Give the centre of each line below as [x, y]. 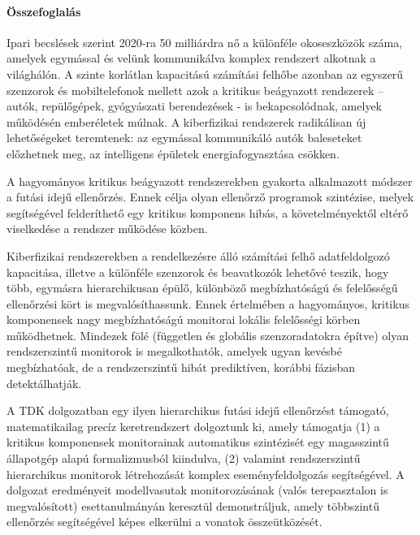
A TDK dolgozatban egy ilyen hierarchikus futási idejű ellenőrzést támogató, [198, 410]
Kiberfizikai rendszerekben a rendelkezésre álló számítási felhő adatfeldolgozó [198, 255]
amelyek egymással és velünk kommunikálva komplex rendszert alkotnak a [191, 58]
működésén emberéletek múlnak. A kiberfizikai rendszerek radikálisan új [186, 121]
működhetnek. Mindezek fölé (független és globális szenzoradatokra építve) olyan [208, 335]
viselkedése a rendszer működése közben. [107, 229]
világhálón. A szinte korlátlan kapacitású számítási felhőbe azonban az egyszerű [205, 73]
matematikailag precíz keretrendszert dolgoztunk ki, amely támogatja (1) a [193, 426]
